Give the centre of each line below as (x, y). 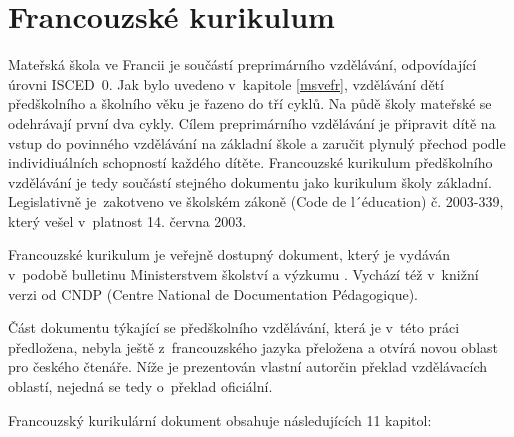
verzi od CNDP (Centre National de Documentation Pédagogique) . (213, 293)
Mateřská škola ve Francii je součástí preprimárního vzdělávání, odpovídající (242, 64)
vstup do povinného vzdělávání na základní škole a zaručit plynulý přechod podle (257, 142)
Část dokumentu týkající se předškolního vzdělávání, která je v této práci (234, 327)
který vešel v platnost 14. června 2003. (127, 220)
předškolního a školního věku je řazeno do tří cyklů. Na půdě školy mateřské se (250, 103)
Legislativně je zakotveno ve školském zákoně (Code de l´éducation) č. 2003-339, (256, 201)
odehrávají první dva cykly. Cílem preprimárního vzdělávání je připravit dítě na (252, 122)
